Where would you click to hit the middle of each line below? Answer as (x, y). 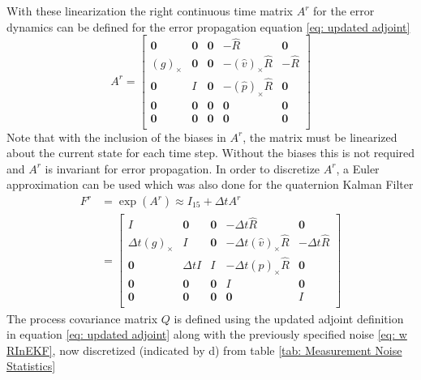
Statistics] (31, 366)
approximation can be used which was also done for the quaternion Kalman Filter (210, 184)
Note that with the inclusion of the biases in (116, 137)
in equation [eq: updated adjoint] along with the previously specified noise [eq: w (207, 334)
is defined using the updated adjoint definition (289, 318)
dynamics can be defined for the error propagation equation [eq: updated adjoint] (208, 26)
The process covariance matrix (82, 318)
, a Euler (358, 168)
